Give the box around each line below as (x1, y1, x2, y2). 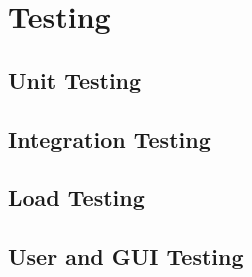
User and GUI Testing (8, 241, 244, 272)
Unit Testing (8, 64, 142, 95)
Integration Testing (8, 123, 211, 154)
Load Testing (8, 182, 145, 213)
